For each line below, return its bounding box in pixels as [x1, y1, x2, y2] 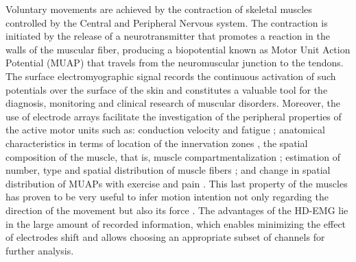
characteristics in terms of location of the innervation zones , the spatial [5, 135, 308, 150]
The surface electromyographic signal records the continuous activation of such [5, 68, 336, 83]
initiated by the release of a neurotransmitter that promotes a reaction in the [5, 29, 330, 43]
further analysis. [5, 243, 74, 257]
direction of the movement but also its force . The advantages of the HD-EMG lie [5, 202, 348, 217]
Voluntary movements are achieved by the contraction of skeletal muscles [5, 2, 312, 16]
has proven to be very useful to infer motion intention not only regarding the [5, 189, 329, 204]
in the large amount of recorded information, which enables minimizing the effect [5, 216, 346, 231]
